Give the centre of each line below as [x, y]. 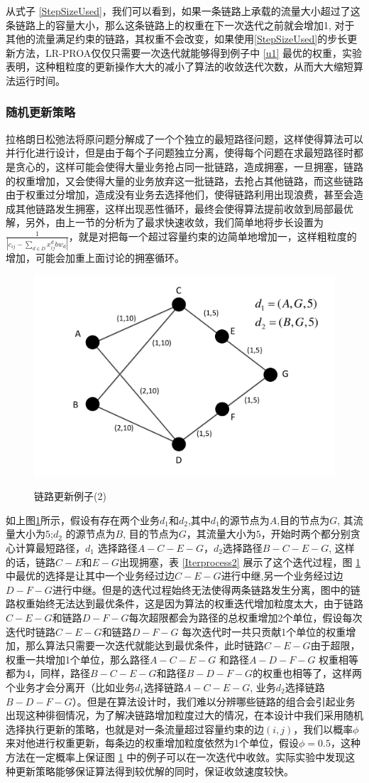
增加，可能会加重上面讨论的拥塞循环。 [95, 258]
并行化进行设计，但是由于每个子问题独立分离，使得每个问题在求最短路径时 [180, 153]
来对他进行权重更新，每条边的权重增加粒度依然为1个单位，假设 [152, 743]
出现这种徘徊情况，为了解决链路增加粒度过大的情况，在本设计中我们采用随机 [184, 715]
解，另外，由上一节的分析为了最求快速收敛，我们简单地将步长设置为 [165, 222]
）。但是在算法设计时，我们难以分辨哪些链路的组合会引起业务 [214, 701]
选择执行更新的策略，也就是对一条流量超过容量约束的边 [135, 729]
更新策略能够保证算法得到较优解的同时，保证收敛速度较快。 [154, 771]
